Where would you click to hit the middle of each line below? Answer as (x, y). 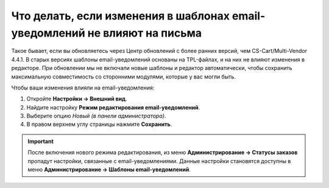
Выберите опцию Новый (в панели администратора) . (96, 116)
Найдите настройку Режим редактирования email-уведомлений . (113, 107)
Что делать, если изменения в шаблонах (120, 16)
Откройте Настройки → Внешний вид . (77, 99)
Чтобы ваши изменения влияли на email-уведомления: (83, 88)
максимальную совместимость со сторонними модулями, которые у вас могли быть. (123, 77)
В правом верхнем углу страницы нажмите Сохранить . (99, 124)
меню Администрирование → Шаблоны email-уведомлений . (109, 170)
